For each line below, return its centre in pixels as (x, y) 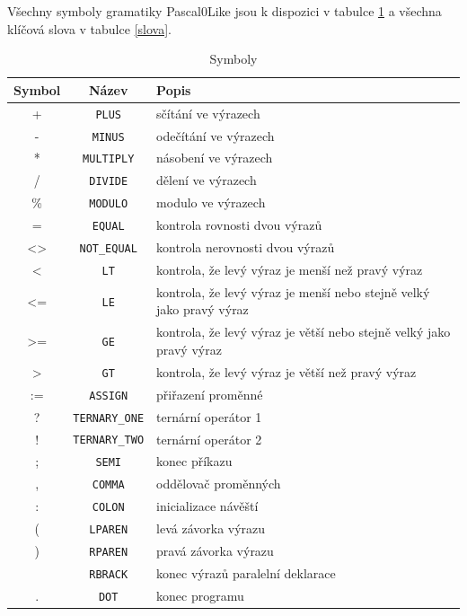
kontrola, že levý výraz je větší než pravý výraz (286, 371)
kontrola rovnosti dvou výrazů (239, 225)
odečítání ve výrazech (216, 135)
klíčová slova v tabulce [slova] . (89, 28)
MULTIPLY (109, 159)
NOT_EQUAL (108, 249)
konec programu (200, 595)
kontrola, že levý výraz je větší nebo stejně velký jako (304, 332)
